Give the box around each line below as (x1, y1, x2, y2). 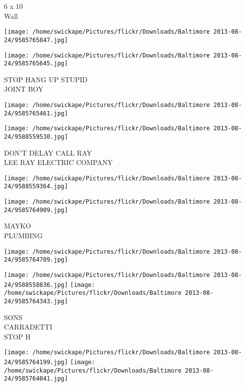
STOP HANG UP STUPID (4, 74, 88, 84)
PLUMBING (4, 230, 43, 241)
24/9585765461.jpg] (4, 110, 68, 117)
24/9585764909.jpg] (4, 206, 68, 214)
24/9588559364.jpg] (4, 183, 68, 190)
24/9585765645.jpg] (4, 60, 68, 67)
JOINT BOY (4, 84, 44, 94)
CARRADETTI (4, 322, 53, 332)
